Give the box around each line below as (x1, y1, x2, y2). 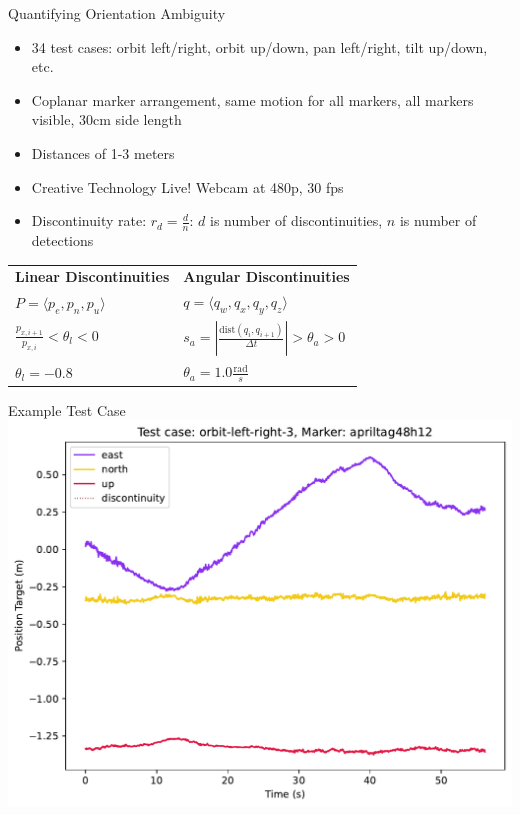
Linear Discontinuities (15, 266, 170, 287)
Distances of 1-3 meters (31, 142, 175, 163)
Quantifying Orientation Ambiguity (8, 3, 226, 23)
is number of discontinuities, (210, 210, 383, 231)
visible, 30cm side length (31, 109, 182, 130)
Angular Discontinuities (183, 266, 350, 287)
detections (31, 229, 94, 250)
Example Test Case (8, 399, 126, 420)
